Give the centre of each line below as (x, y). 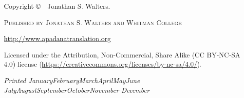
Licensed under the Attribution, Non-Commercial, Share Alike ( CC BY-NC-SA (122, 54)
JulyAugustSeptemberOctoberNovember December (77, 90)
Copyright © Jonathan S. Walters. (57, 6)
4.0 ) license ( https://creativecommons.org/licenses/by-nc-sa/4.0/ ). (103, 64)
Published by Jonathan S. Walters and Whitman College (93, 22)
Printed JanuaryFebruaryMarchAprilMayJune (72, 80)
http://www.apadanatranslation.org (57, 38)
